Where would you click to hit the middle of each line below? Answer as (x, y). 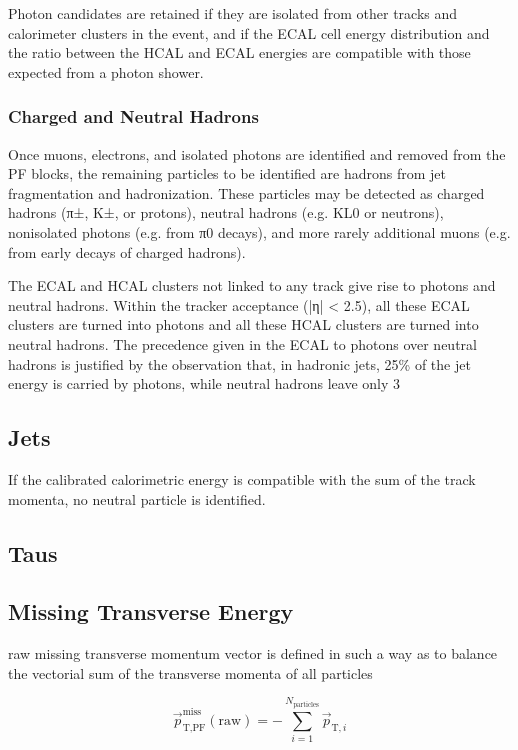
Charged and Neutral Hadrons (133, 116)
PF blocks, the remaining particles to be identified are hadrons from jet (227, 173)
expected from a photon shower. (106, 71)
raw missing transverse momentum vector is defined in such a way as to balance (253, 653)
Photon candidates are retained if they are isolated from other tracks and (233, 13)
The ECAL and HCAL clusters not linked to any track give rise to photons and (252, 285)
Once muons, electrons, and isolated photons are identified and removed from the (257, 153)
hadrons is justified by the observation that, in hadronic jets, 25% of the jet (239, 363)
